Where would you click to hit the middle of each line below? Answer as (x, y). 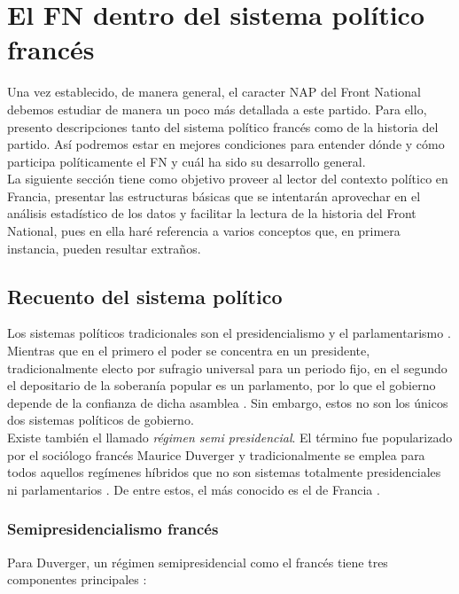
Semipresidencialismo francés (113, 529)
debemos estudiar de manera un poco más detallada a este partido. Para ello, (217, 109)
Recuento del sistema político (145, 296)
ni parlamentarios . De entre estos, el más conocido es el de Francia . (194, 489)
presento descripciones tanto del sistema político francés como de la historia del (223, 126)
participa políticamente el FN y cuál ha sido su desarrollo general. (187, 161)
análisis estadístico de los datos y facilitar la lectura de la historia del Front (212, 213)
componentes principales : (77, 579)
